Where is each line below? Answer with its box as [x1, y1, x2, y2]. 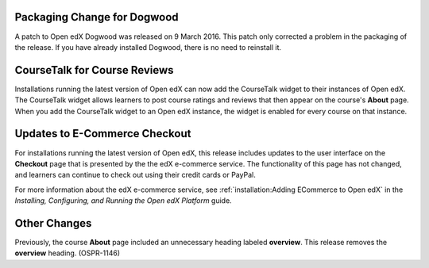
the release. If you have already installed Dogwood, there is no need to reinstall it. [14, 42, 282, 52]
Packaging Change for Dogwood [14, 10, 179, 24]
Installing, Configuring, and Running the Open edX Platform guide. [14, 196, 232, 205]
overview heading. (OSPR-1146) [14, 248, 121, 258]
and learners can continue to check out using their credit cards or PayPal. [14, 170, 256, 180]
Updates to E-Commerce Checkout [14, 127, 191, 140]
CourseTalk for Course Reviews [14, 63, 174, 77]
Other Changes [14, 216, 92, 230]
